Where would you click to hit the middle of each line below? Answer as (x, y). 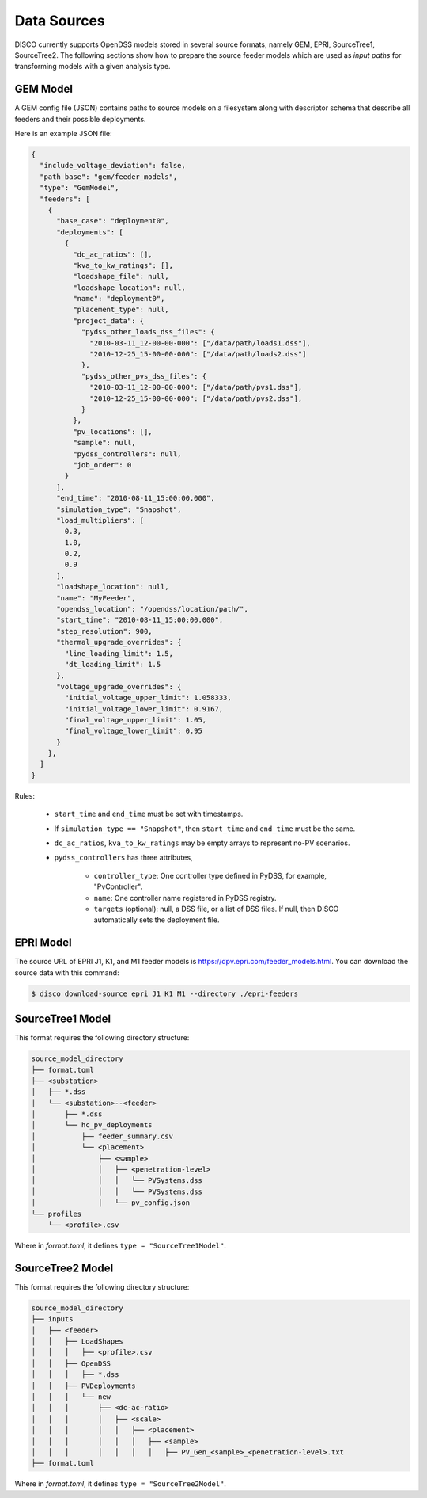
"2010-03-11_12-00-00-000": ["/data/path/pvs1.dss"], (196, 387)
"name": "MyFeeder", (96, 598)
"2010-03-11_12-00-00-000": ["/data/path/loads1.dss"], (200, 343)
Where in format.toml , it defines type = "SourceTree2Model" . (121, 1484)
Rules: (25, 795)
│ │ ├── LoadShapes (77, 1342)
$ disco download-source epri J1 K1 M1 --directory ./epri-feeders (165, 993)
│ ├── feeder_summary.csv (102, 1136)
